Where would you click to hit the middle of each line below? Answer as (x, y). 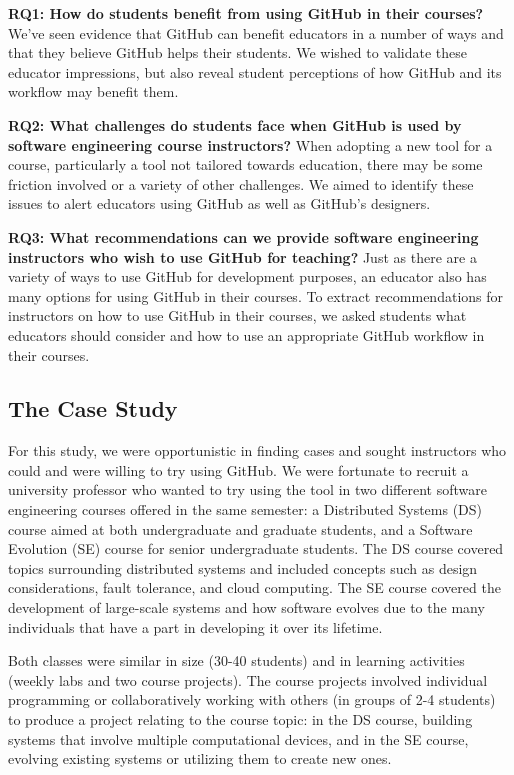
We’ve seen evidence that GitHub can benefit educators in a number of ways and (256, 32)
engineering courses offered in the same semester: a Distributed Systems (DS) (245, 509)
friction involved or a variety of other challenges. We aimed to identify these (241, 183)
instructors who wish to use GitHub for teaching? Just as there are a (242, 256)
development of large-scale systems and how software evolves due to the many (246, 607)
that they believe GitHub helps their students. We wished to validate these (238, 52)
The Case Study (93, 408)
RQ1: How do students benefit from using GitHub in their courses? (246, 13)
